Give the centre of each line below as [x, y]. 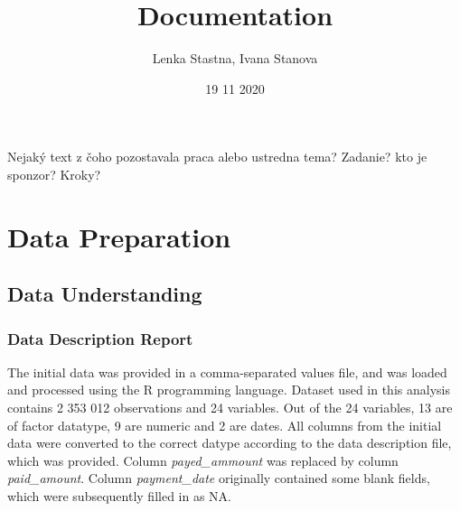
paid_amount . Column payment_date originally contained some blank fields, [219, 478]
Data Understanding [105, 294]
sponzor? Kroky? [54, 174]
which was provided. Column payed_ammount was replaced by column [203, 460]
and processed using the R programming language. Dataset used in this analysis [229, 390]
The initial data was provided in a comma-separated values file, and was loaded [227, 372]
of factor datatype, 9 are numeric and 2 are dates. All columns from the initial [225, 425]
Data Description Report [100, 338]
